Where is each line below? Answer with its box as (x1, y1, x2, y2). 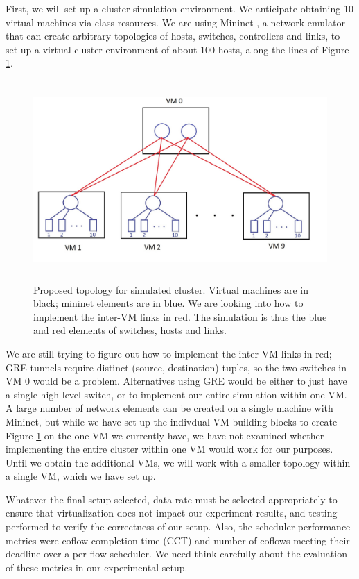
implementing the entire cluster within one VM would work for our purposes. (6, 442, 333, 456)
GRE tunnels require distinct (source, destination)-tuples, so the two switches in (6, 360, 347, 374)
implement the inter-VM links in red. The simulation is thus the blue (33, 309, 327, 324)
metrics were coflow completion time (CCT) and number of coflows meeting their (6, 532, 350, 547)
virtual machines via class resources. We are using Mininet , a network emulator (6, 15, 345, 29)
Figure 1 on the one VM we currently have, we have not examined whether (6, 428, 324, 442)
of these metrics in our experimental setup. (6, 560, 188, 574)
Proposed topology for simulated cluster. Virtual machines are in (33, 282, 308, 296)
